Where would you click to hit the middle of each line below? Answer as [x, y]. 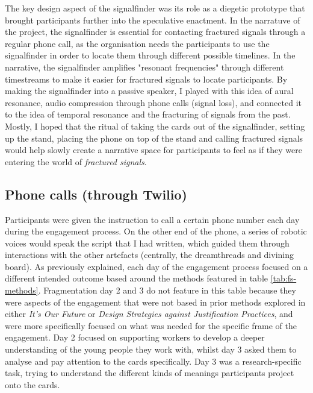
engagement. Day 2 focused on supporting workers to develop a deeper [135, 337]
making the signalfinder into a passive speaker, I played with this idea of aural [149, 91]
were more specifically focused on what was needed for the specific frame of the [151, 325]
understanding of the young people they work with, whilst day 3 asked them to [151, 349]
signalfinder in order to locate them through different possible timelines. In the [150, 55]
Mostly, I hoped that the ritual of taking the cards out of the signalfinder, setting [155, 126]
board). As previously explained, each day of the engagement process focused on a [156, 266]
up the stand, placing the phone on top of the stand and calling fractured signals [154, 138]
